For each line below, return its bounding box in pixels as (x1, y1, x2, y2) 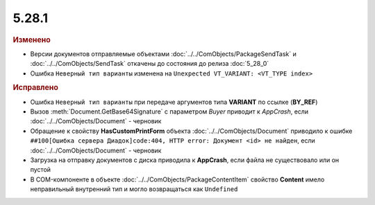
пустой (30, 166, 51, 174)
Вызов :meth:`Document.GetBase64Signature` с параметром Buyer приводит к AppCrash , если (30, 107, 309, 116)
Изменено (12, 35, 51, 44)
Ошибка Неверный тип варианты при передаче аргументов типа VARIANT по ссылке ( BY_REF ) (30, 98, 318, 106)
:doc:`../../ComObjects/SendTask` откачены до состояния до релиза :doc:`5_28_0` (30, 60, 269, 68)
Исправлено (12, 83, 58, 93)
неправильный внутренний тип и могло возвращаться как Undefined (30, 185, 238, 193)
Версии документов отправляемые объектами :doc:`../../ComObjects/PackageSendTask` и (30, 49, 297, 58)
